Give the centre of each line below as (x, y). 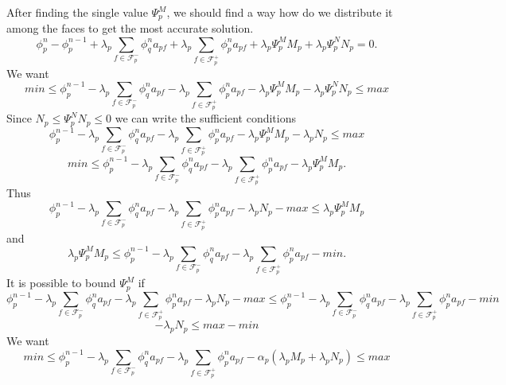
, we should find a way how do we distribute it (280, 12)
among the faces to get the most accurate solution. (130, 28)
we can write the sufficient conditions (205, 118)
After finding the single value (77, 12)
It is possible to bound (61, 283)
